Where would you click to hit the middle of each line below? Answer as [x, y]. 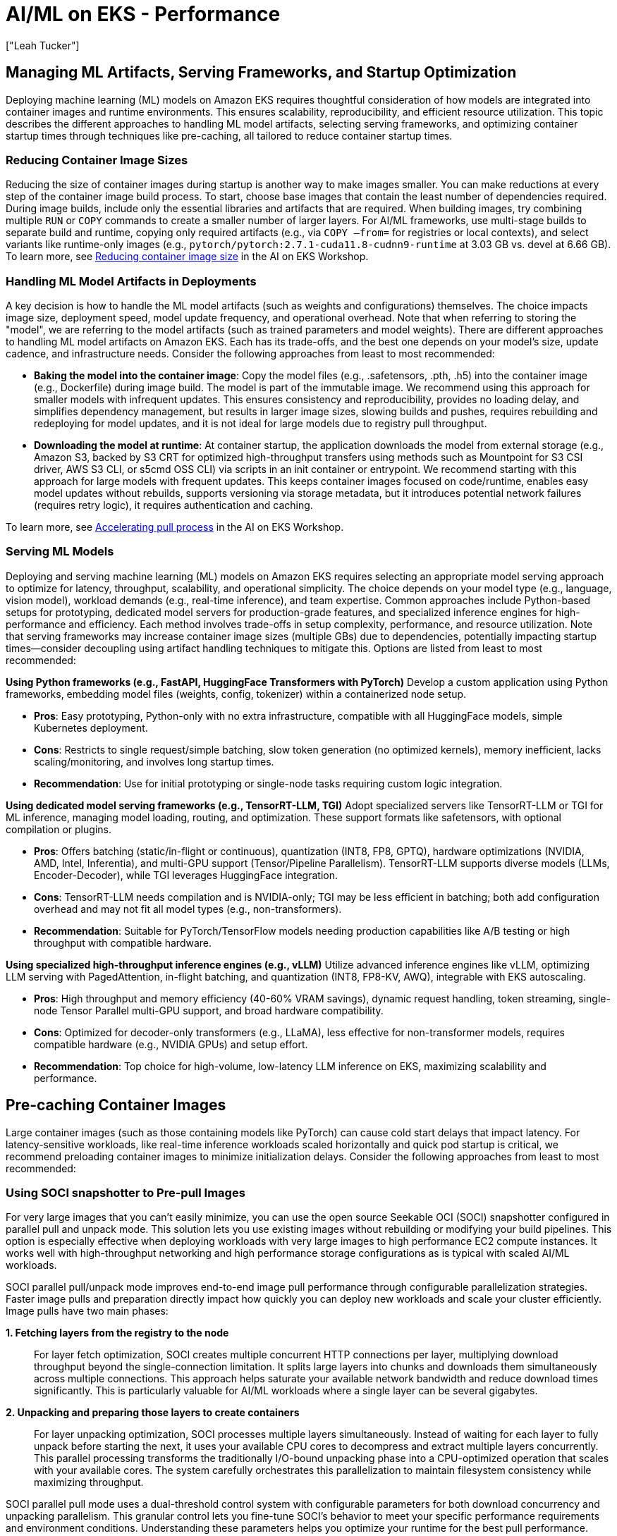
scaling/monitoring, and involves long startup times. [154, 761]
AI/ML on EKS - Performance [143, 14]
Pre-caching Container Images [116, 1105]
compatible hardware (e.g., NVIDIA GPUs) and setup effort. [171, 1044]
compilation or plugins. [59, 829]
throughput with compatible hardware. [123, 942]
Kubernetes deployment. [91, 727]
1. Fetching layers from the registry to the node [117, 1333]
